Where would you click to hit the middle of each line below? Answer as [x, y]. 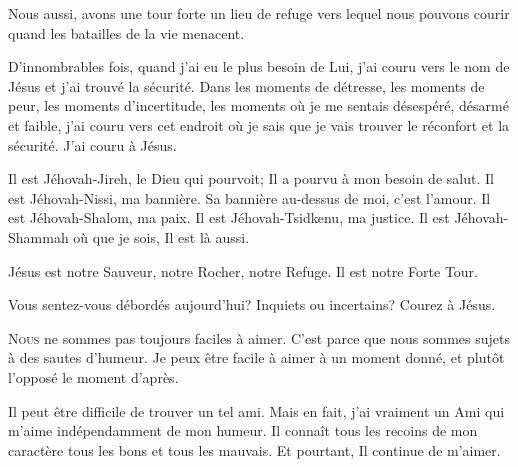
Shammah [38, 236]
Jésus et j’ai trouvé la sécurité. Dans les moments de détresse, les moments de [246, 85]
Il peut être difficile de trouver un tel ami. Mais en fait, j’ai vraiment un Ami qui [256, 410]
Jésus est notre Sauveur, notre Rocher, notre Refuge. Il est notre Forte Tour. [243, 270]
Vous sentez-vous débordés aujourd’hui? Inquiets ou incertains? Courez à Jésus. [252, 304]
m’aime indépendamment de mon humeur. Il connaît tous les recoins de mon [243, 430]
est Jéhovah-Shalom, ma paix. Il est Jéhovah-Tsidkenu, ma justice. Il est [229, 217]
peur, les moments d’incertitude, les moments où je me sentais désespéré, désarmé [258, 105]
